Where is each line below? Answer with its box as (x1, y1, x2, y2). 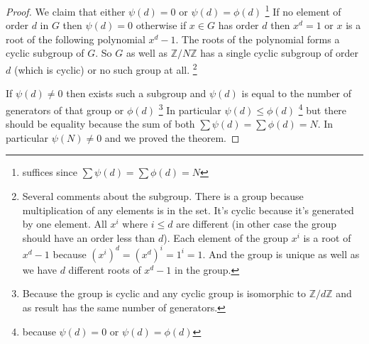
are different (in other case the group (176, 216, 337, 231)
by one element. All (22, 216, 107, 231)
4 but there (298, 100, 347, 117)
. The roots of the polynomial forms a (175, 31, 340, 46)
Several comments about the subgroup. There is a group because (22, 188, 304, 203)
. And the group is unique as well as (202, 246, 360, 261)
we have (22, 262, 57, 277)
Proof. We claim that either (6, 4, 126, 18)
